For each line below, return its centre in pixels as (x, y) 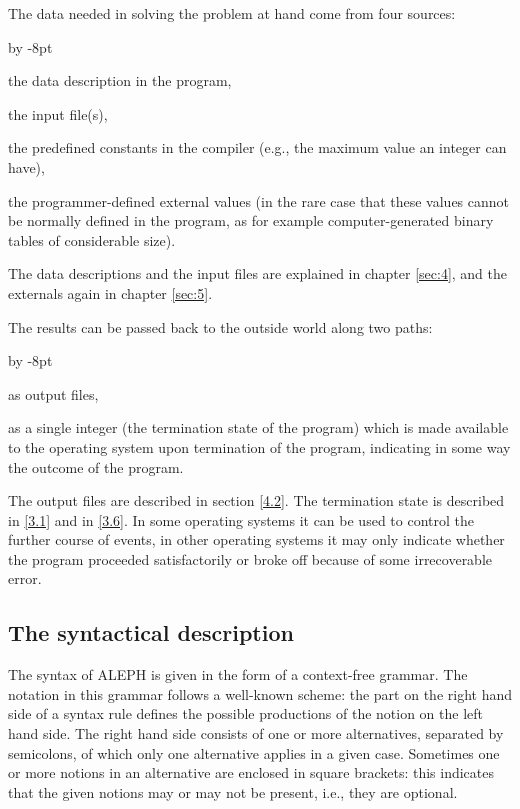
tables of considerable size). (92, 239)
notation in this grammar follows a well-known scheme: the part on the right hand (260, 693)
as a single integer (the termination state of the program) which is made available (258, 427)
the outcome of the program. (96, 466)
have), (26, 166)
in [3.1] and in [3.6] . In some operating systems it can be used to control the (241, 519)
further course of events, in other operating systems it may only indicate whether (256, 539)
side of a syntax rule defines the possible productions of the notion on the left (246, 713)
